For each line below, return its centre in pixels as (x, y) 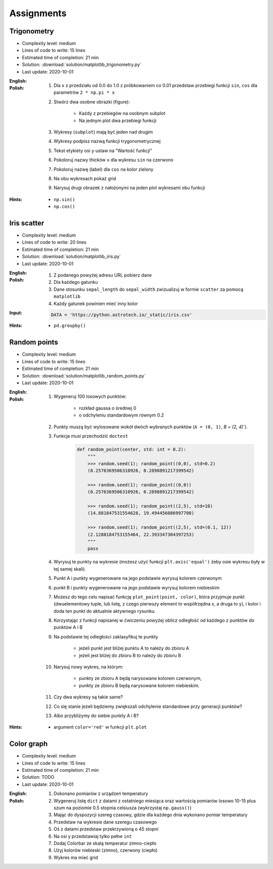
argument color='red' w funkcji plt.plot (100, 727)
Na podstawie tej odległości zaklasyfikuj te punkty (106, 636)
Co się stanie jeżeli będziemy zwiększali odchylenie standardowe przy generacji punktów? (148, 706)
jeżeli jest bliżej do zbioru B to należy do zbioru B (130, 655)
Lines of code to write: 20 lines (54, 242)
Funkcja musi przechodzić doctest (91, 436)
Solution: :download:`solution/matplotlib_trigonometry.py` (82, 65)
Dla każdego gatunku (76, 282)
